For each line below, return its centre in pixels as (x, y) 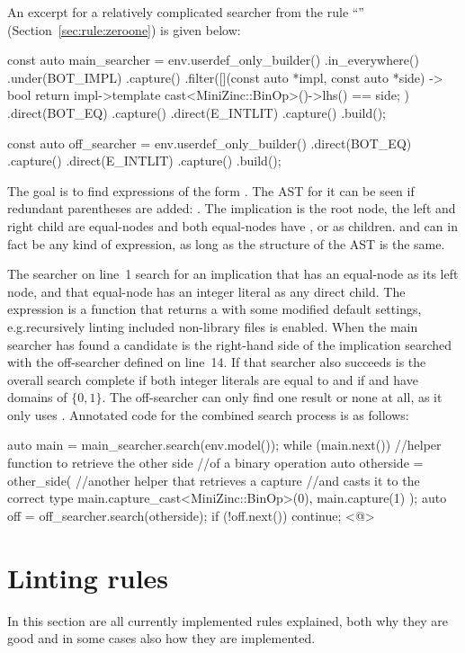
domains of (37, 397)
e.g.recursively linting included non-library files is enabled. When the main (213, 326)
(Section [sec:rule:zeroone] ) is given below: (124, 29)
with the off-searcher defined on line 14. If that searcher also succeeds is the (217, 362)
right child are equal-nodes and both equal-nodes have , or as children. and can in (232, 225)
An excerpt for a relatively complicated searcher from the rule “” (186, 12)
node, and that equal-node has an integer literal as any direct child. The (206, 291)
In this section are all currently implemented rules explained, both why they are (228, 620)
